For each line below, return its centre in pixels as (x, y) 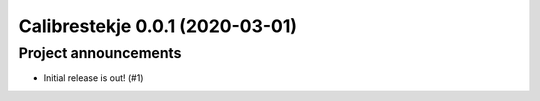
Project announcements (100, 53)
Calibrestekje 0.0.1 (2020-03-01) (158, 26)
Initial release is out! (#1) (93, 78)
